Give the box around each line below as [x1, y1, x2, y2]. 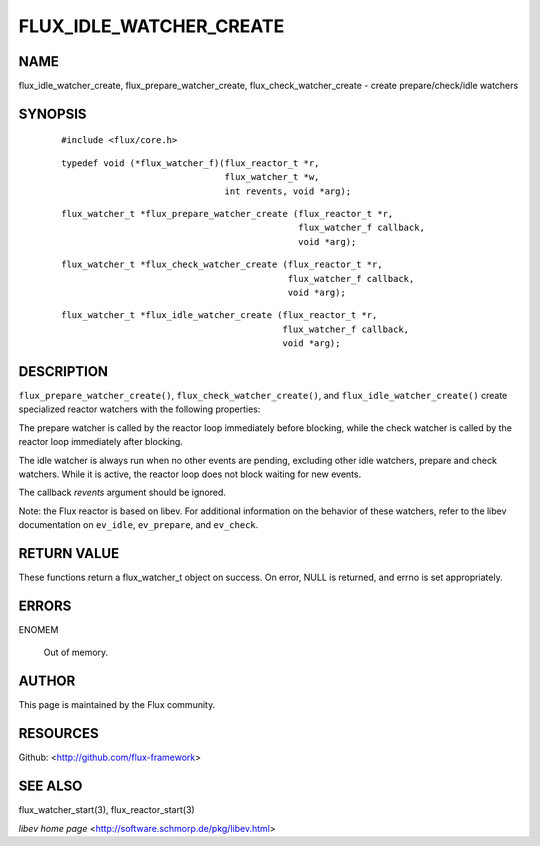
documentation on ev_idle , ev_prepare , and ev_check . [18, 519, 259, 531]
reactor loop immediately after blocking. [18, 436, 184, 448]
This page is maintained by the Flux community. [18, 699, 216, 711]
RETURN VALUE [18, 545, 120, 562]
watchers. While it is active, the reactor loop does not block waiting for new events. [18, 468, 362, 480]
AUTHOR [18, 673, 76, 690]
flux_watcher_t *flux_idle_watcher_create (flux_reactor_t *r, [61, 310, 378, 321]
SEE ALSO [18, 778, 83, 795]
